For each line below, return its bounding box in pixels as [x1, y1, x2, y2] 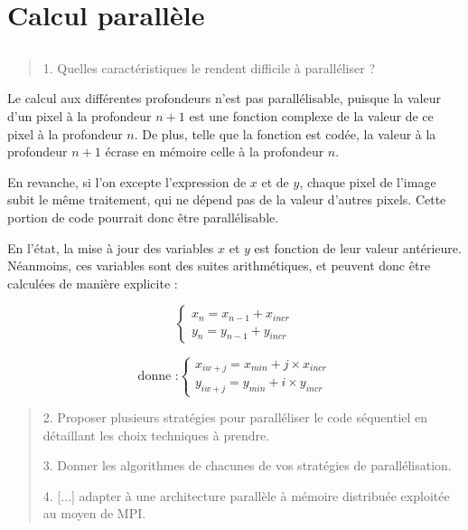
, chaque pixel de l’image [299, 172, 436, 191]
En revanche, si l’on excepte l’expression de [7, 172, 247, 191]
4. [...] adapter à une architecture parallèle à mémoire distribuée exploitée [42, 486, 450, 505]
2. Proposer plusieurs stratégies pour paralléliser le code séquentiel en [42, 408, 428, 427]
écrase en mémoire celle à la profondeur [105, 142, 324, 161]
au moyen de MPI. [42, 504, 146, 523]
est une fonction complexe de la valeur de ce [189, 106, 434, 125]
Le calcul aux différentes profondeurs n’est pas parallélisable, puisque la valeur [7, 89, 441, 108]
